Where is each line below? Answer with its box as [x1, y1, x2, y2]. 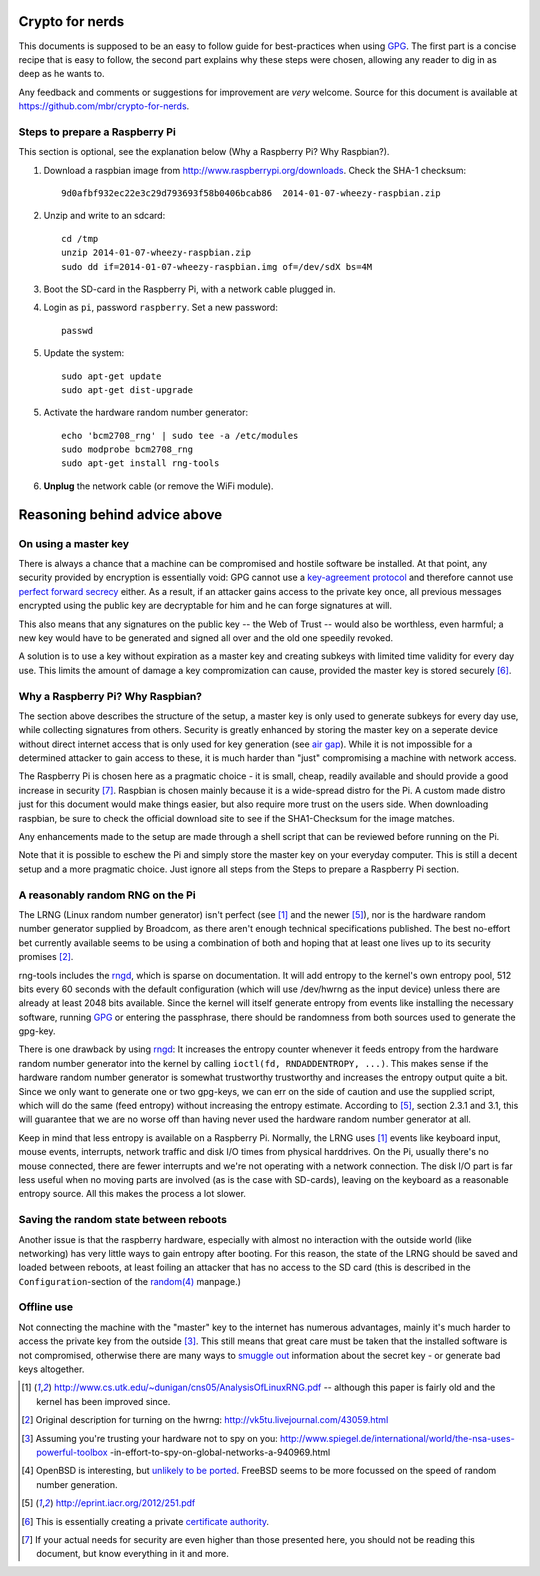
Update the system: [43, 347, 125, 359]
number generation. [36, 1478, 119, 1490]
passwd [61, 325, 94, 336]
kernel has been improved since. [36, 1395, 171, 1407]
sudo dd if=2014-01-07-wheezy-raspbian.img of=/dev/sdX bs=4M [61, 261, 373, 272]
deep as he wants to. [18, 68, 105, 80]
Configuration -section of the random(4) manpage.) [18, 1275, 242, 1287]
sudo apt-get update [61, 370, 162, 382]
